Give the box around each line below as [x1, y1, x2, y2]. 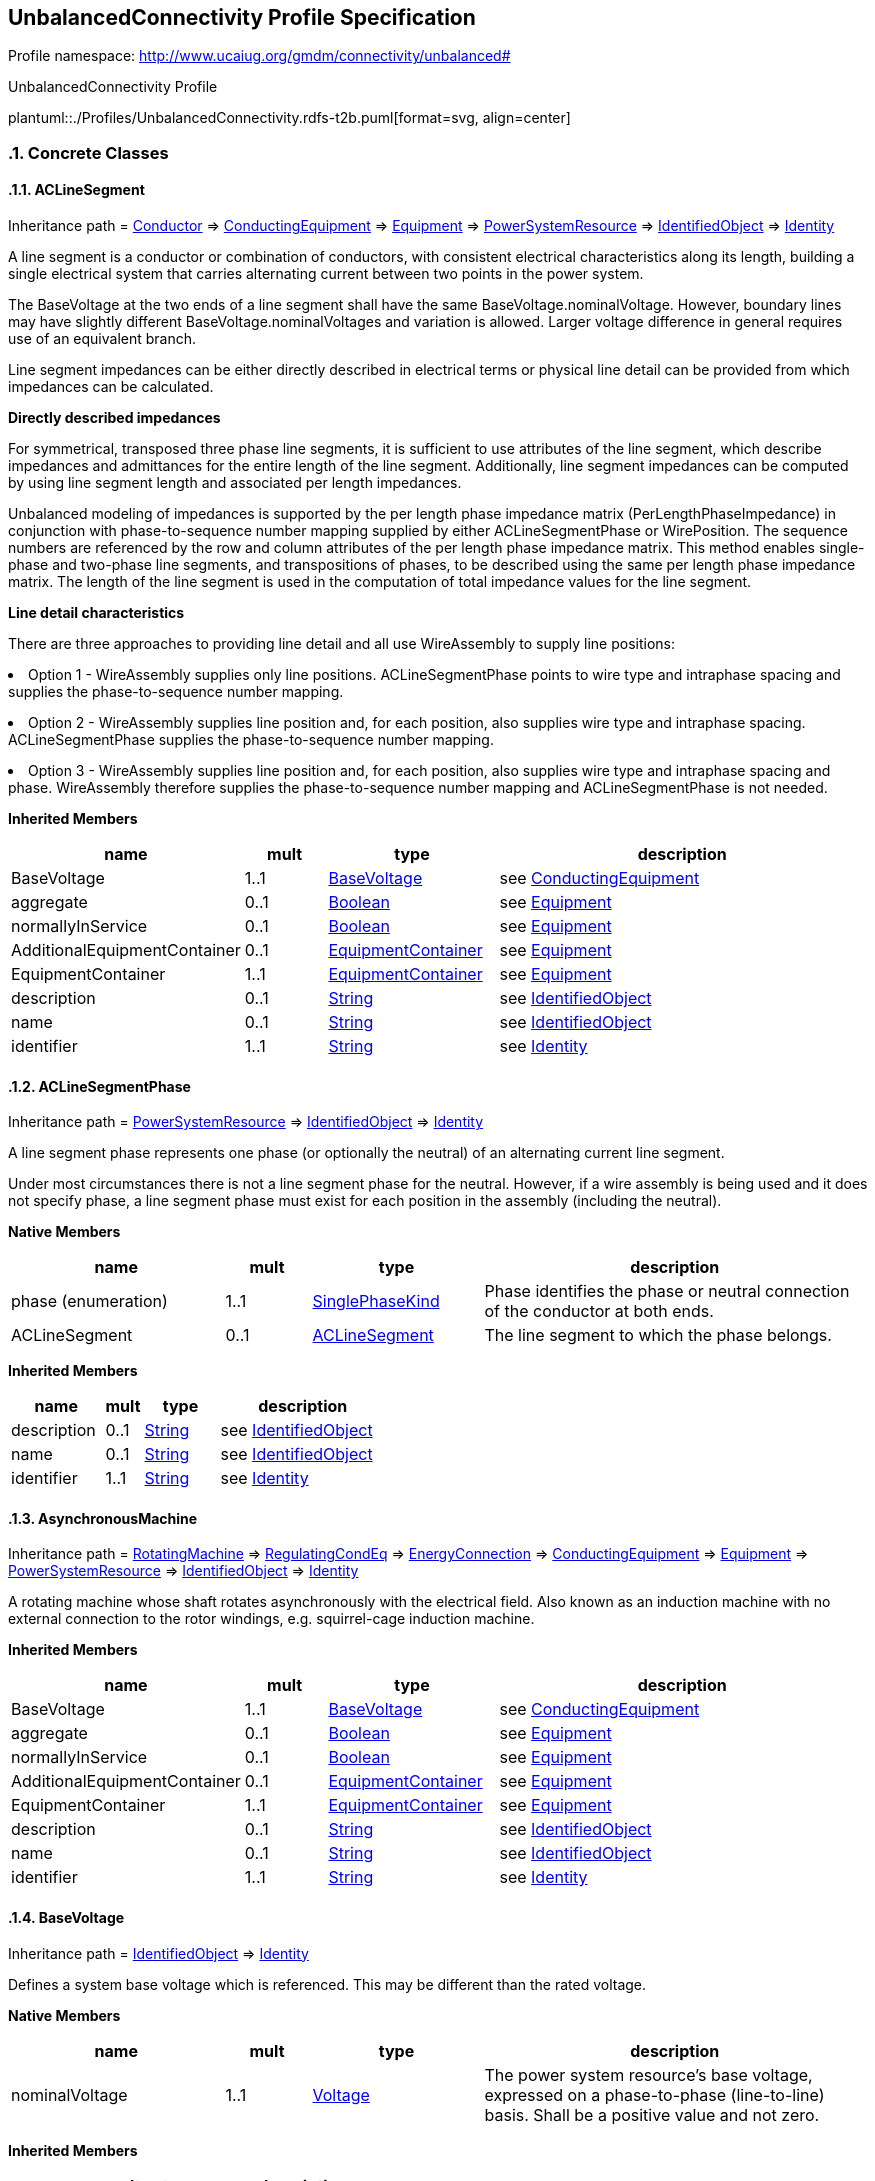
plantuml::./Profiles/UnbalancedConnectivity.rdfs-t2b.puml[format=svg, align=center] [8, 109, 571, 127]
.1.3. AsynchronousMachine [8, 1509, 198, 1527]
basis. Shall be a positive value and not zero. [484, 2104, 820, 2125]
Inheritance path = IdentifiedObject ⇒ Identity [8, 1944, 309, 1962]
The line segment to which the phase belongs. [484, 1325, 832, 1346]
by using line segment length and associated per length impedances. [8, 474, 462, 492]
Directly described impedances [8, 409, 221, 427]
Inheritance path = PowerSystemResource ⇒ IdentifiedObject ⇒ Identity [8, 1113, 484, 1131]
